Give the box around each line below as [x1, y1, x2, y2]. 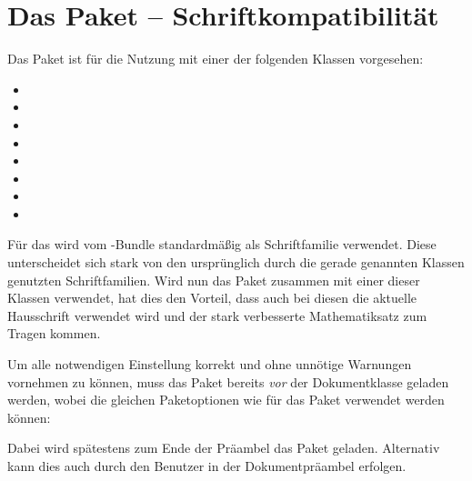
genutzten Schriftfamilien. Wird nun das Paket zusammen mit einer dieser [7, 270, 420, 289]
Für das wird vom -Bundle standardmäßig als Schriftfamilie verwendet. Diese [7, 235, 437, 254]
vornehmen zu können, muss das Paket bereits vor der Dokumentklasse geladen [7, 372, 449, 391]
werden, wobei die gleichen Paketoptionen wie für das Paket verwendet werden [7, 390, 445, 409]
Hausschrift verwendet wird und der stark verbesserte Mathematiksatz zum [7, 306, 427, 325]
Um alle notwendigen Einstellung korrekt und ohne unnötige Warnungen [7, 355, 412, 374]
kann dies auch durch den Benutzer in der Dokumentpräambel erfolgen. [7, 456, 407, 475]
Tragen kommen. [7, 324, 101, 343]
